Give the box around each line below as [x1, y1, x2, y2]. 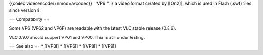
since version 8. [9, 7, 41, 13]
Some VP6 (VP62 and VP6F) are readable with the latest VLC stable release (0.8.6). [9, 25, 176, 31]
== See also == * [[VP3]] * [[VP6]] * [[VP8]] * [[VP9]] [9, 43, 116, 49]
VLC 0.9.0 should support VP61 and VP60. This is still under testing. [9, 34, 145, 40]
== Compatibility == [9, 16, 50, 22]
